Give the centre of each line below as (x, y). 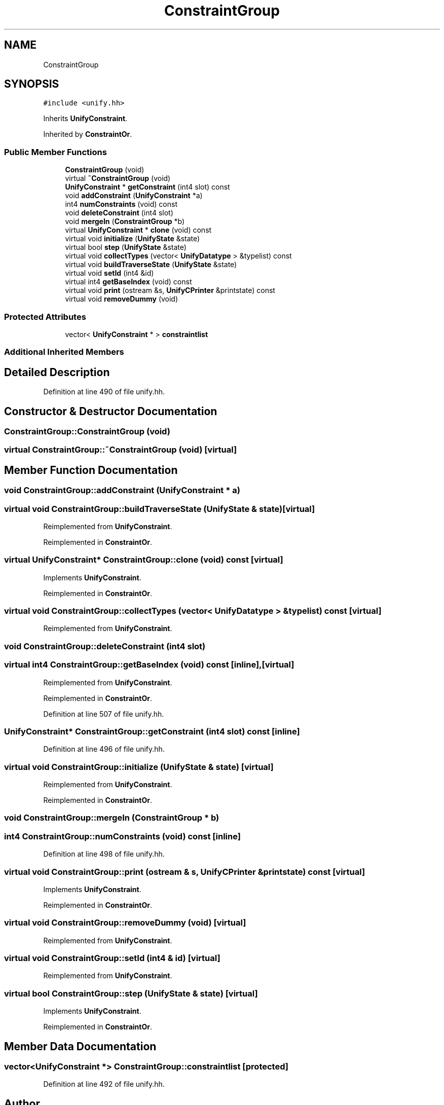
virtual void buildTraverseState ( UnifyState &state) (151, 265)
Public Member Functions (55, 152)
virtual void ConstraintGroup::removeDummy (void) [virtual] (125, 923)
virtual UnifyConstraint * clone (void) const (138, 230)
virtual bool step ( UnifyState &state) (126, 247)
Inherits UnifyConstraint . (85, 119)
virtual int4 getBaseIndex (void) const (128, 282)
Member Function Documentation (91, 470)
